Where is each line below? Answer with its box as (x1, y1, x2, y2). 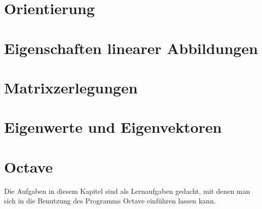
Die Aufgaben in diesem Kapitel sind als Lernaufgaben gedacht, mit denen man (4, 185, 250, 196)
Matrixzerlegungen (4, 77, 138, 97)
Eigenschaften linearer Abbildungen (4, 37, 258, 58)
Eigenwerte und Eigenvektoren (4, 117, 222, 137)
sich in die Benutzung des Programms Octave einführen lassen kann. (4, 195, 216, 206)
